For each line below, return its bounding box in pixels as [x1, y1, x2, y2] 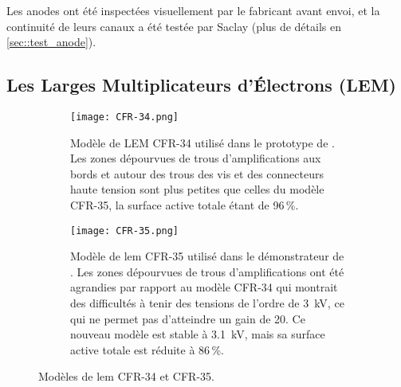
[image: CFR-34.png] [70, 111, 179, 123]
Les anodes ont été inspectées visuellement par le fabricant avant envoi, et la [6, 2, 380, 18]
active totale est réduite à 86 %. [70, 341, 224, 358]
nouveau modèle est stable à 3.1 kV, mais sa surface [70, 326, 325, 342]
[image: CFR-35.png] [70, 225, 179, 236]
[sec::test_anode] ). [6, 33, 96, 50]
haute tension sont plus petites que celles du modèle [70, 181, 324, 197]
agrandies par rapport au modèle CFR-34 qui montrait [70, 279, 338, 295]
